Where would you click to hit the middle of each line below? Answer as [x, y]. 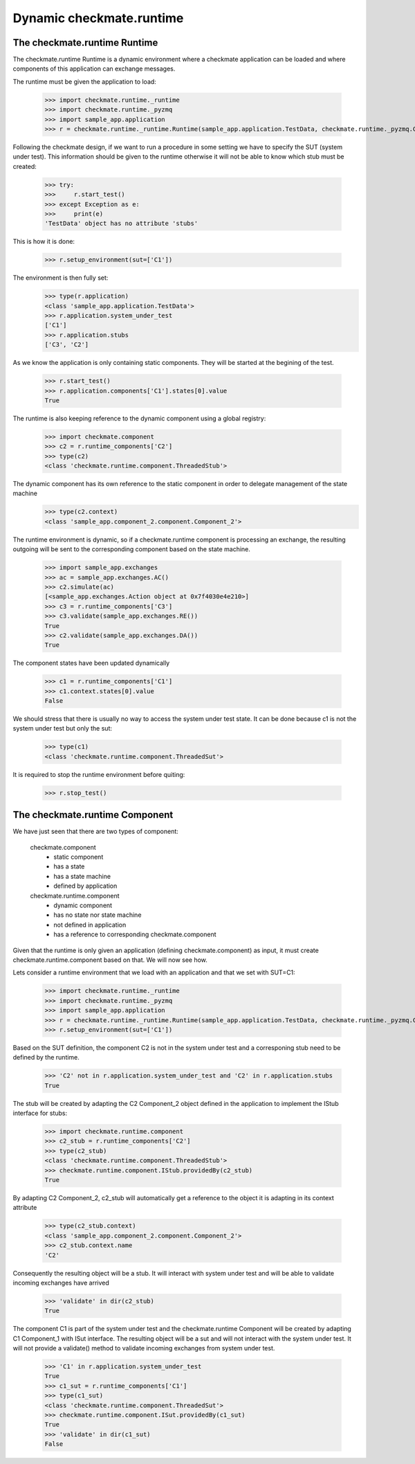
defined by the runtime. [46, 1057]
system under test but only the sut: [62, 729]
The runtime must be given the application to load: [85, 81]
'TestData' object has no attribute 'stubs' [121, 224]
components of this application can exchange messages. [94, 69]
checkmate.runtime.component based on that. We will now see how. [110, 960]
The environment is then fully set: [61, 278]
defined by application [85, 886]
